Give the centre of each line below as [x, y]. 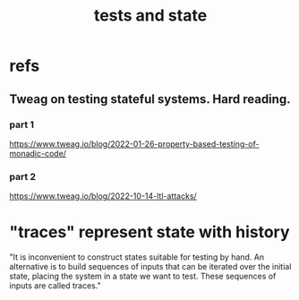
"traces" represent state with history [149, 232]
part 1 [21, 124]
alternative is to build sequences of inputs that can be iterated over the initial [150, 267]
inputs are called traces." [55, 286]
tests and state [150, 16]
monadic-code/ [38, 153]
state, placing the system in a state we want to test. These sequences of [143, 276]
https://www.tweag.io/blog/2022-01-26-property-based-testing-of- [134, 143]
